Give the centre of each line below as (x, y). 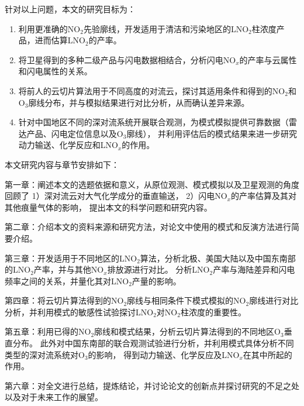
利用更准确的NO (49, 28)
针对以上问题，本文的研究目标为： (70, 9)
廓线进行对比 (274, 300)
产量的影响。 (156, 281)
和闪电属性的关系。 (55, 71)
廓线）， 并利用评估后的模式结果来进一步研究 (212, 133)
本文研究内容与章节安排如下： (62, 164)
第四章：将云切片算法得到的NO (64, 300)
